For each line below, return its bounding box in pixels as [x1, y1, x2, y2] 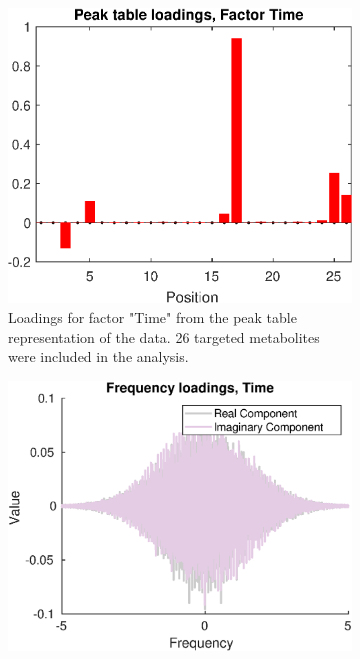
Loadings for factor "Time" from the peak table [8, 306, 297, 327]
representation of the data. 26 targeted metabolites [8, 326, 320, 347]
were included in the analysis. [8, 346, 189, 367]
